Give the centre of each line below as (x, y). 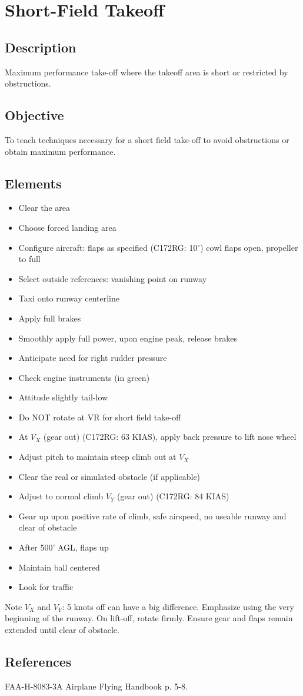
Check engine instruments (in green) (84, 377)
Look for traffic (46, 587)
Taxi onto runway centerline (69, 298)
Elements (33, 183)
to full (29, 259)
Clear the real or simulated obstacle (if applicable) (109, 476)
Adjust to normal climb (61, 496)
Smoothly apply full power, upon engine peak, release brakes (128, 338)
